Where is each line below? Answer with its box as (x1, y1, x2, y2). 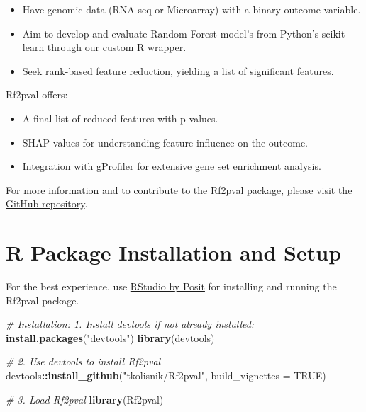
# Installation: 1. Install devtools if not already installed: (6, 316, 255, 331)
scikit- (321, 25, 348, 40)
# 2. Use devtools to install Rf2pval (6, 354, 161, 369)
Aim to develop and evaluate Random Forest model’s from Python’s (22, 25, 319, 40)
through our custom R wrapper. (47, 40, 187, 55)
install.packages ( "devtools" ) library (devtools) (6, 330, 215, 345)
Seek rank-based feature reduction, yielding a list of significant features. (22, 63, 334, 78)
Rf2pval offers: (6, 87, 68, 102)
